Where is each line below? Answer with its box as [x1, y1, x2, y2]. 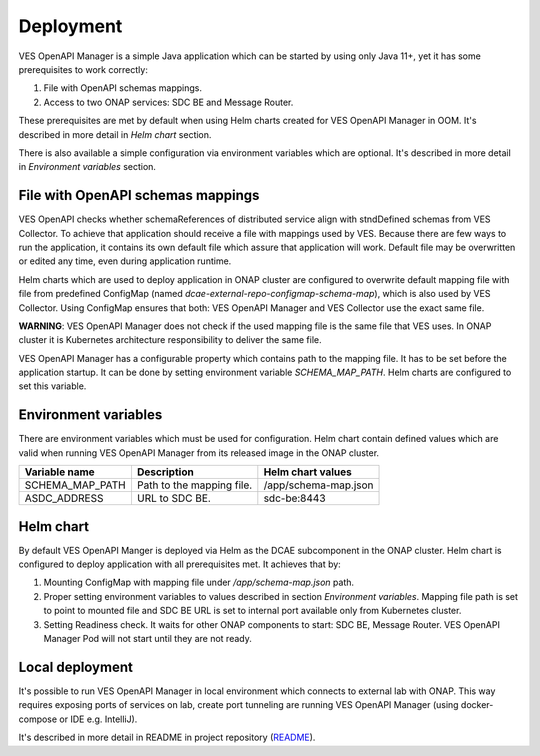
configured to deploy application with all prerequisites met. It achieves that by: [18, 558, 342, 570]
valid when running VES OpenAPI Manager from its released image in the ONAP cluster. [18, 446, 380, 459]
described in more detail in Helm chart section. [18, 128, 212, 140]
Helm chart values [263, 465, 352, 479]
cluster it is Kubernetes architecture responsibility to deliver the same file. [18, 334, 322, 346]
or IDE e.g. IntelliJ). [59, 713, 138, 725]
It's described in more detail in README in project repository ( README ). [18, 731, 316, 744]
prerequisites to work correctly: [18, 63, 149, 75]
